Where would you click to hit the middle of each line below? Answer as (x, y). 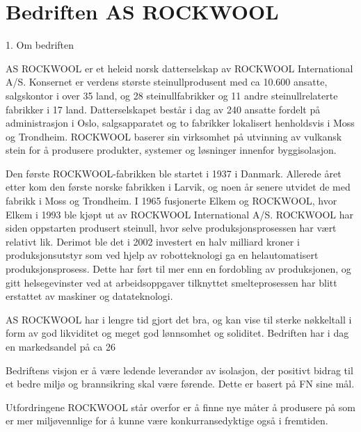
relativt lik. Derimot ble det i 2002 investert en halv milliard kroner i (153, 241)
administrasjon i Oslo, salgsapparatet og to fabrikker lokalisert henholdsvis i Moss (180, 123)
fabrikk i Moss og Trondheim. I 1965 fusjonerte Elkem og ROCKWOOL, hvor (171, 201)
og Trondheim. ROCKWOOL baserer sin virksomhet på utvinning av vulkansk (174, 136)
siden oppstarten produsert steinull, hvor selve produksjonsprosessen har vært (171, 228)
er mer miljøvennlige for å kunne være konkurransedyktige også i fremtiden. (167, 421)
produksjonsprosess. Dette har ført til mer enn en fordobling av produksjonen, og (178, 269)
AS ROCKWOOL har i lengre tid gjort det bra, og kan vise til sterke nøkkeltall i (179, 319)
